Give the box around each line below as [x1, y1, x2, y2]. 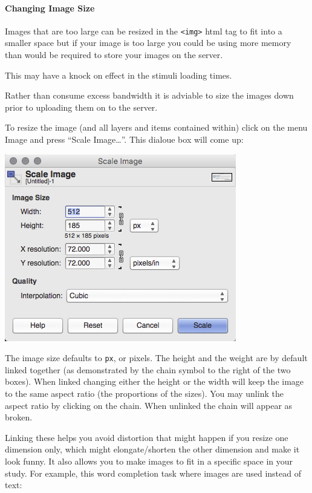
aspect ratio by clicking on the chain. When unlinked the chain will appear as [5, 399, 293, 411]
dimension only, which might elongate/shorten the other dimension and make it [5, 443, 300, 455]
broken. [5, 411, 33, 423]
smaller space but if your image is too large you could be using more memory [5, 36, 291, 49]
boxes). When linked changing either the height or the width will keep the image [5, 375, 304, 388]
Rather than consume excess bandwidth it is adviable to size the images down [5, 89, 294, 102]
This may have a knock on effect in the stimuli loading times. [5, 68, 232, 81]
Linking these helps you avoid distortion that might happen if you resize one [5, 431, 288, 443]
